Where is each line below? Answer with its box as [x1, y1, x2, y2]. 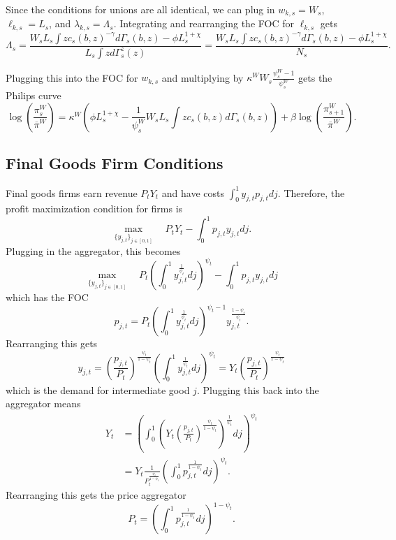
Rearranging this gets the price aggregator [6, 488, 186, 502]
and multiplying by [161, 70, 244, 85]
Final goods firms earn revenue [6, 185, 138, 200]
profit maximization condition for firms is [6, 201, 183, 216]
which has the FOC [6, 289, 89, 304]
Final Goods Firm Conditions [6, 152, 223, 174]
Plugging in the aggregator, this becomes [6, 243, 181, 258]
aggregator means [6, 396, 81, 411]
